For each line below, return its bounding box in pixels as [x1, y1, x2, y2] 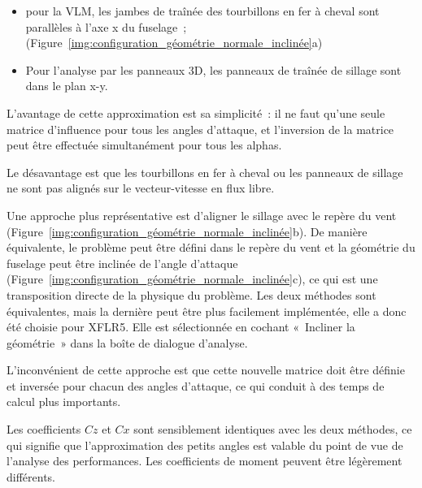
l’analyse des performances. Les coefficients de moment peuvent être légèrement [7, 452, 402, 469]
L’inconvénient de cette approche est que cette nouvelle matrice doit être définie [7, 361, 405, 378]
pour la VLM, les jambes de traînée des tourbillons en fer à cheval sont [25, 2, 380, 19]
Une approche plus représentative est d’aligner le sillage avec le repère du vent [7, 206, 397, 223]
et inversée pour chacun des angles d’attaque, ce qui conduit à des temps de [7, 377, 385, 394]
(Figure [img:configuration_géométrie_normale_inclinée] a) [25, 34, 323, 51]
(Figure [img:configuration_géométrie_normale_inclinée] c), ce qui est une [7, 270, 378, 287]
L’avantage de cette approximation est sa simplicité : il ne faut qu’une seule [7, 104, 385, 121]
